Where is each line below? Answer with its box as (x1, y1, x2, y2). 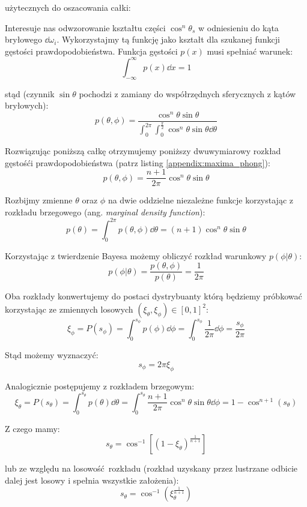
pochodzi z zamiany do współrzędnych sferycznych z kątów (79, 87, 296, 100)
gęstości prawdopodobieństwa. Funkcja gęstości (5, 44, 178, 57)
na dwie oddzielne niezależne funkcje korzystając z (108, 194, 293, 206)
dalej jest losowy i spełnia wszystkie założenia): (5, 473, 179, 486)
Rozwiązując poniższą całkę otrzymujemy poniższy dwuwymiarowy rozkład (5, 145, 281, 157)
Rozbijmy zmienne (5, 194, 73, 206)
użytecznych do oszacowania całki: (5, 1, 131, 13)
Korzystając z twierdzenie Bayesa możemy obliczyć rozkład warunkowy (5, 249, 267, 262)
